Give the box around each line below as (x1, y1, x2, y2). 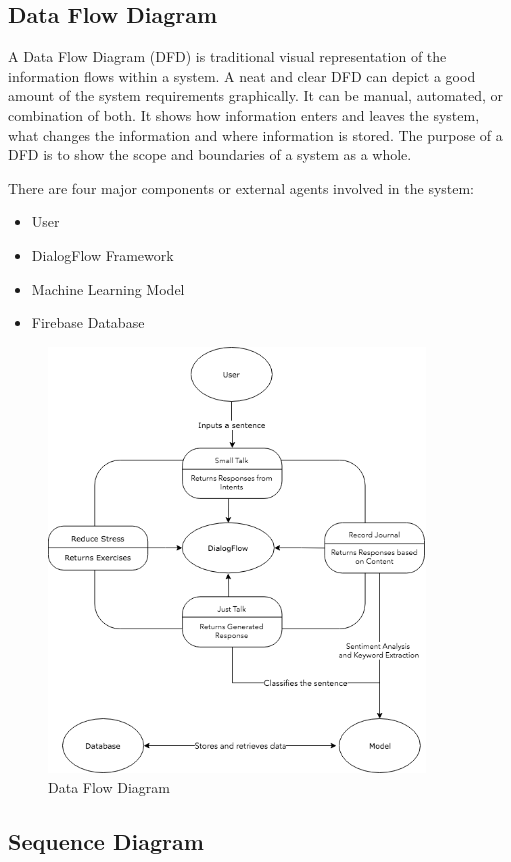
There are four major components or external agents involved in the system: (8, 177, 475, 198)
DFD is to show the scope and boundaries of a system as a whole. (8, 144, 412, 165)
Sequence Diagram (8, 825, 204, 856)
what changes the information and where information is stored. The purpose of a (8, 124, 503, 145)
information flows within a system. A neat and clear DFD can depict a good (8, 65, 476, 86)
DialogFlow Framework (31, 244, 174, 265)
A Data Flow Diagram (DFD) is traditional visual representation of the (8, 46, 447, 67)
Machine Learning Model (31, 278, 185, 299)
